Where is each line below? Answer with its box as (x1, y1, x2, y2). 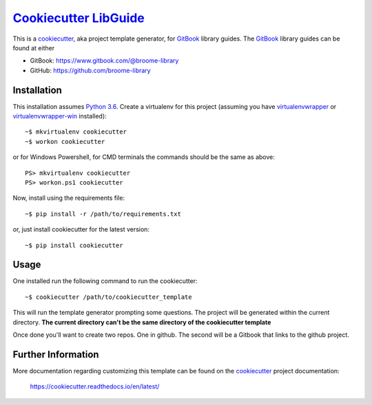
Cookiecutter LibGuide (12, 10, 145, 25)
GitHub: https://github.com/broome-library (30, 66, 151, 74)
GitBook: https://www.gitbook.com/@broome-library (30, 56, 179, 65)
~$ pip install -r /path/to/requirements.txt (25, 210, 182, 218)
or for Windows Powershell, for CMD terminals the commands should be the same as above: (12, 153, 275, 161)
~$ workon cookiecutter (25, 138, 105, 145)
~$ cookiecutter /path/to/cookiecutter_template (25, 293, 192, 301)
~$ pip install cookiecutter (25, 241, 123, 249)
